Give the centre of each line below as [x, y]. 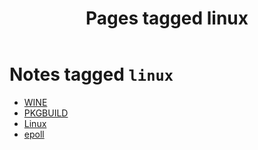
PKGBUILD [46, 113]
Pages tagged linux [167, 18]
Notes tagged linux [91, 74]
